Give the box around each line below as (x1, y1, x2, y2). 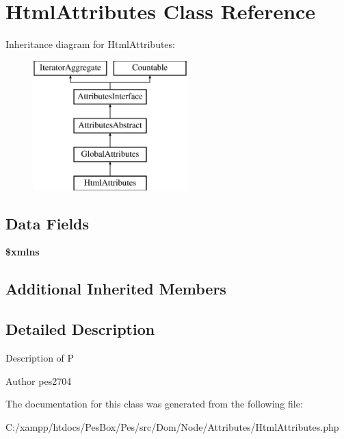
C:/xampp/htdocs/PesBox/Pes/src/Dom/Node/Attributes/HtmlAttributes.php (5, 419, 339, 434)
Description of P (5, 351, 75, 365)
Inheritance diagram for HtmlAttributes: (5, 37, 175, 51)
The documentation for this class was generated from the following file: (5, 397, 303, 411)
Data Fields (5, 212, 90, 234)
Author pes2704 (5, 373, 72, 388)
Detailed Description (5, 318, 155, 340)
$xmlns (5, 244, 40, 259)
